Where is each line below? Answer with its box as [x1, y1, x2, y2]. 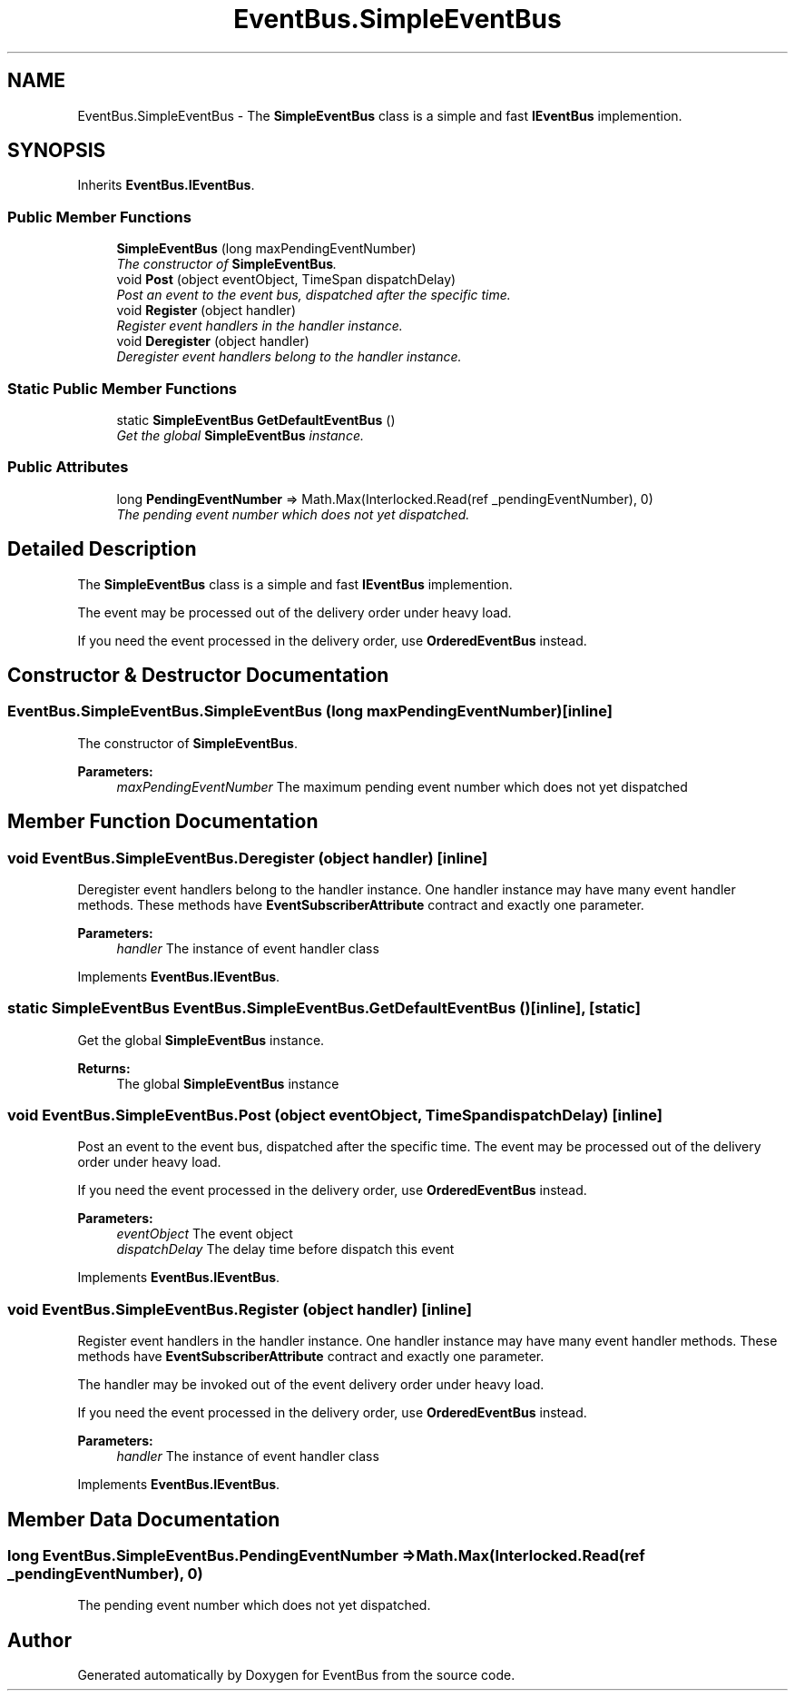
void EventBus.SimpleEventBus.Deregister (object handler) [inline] [7, 848, 488, 867]
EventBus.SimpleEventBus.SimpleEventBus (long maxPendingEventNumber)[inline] [7, 702, 613, 721]
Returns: [77, 1060, 131, 1076]
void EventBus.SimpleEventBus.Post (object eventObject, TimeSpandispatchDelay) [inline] [7, 1106, 662, 1125]
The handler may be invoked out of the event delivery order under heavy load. [77, 1377, 545, 1393]
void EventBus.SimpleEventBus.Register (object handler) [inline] [7, 1299, 472, 1318]
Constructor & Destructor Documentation [7, 663, 389, 686]
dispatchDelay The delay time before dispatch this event [116, 1241, 455, 1258]
